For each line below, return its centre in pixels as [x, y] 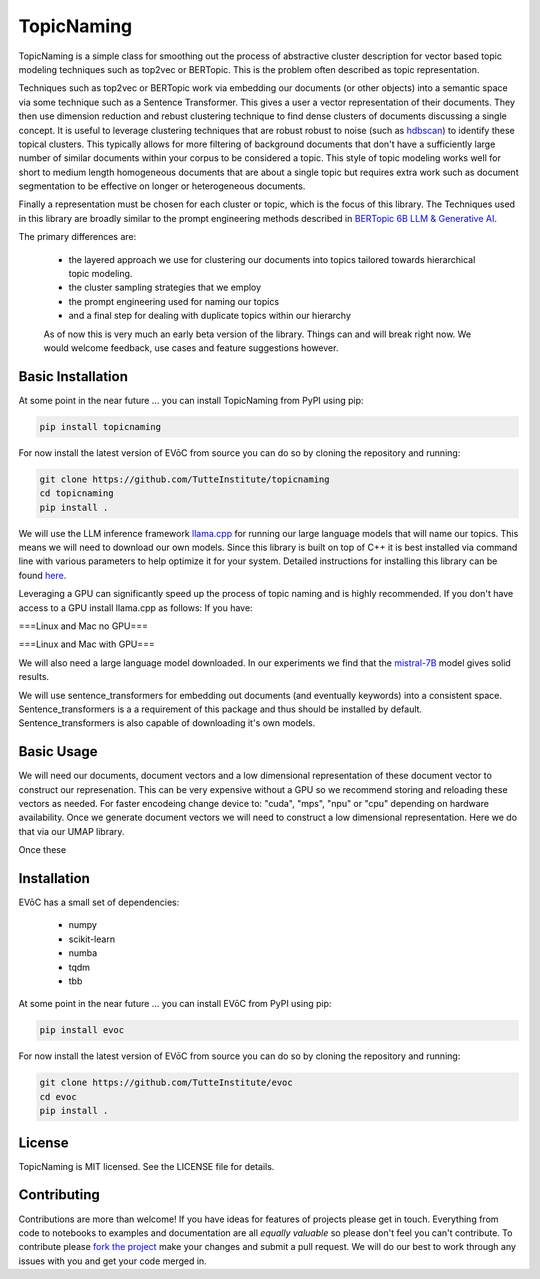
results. [34, 677]
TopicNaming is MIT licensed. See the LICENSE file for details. [146, 1166]
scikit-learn [91, 939]
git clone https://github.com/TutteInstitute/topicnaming [184, 479]
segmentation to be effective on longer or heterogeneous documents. [162, 186]
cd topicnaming [76, 493]
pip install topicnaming [100, 426]
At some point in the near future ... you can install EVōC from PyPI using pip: [175, 1004]
